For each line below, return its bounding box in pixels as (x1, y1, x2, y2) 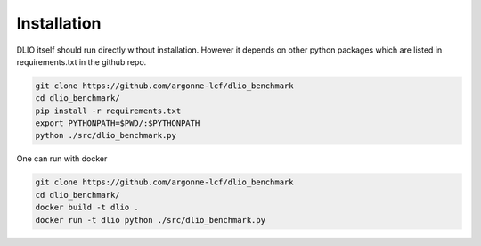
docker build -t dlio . (35, 202, 140, 213)
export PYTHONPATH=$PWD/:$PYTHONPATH (35, 119, 200, 128)
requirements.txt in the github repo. (16, 56, 147, 67)
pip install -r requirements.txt (35, 105, 182, 116)
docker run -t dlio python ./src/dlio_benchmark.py (35, 215, 266, 225)
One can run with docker (16, 153, 108, 164)
